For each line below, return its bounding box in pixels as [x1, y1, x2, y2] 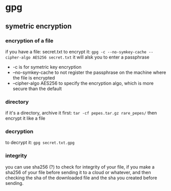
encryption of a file [5, 37, 54, 44]
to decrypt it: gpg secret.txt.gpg [5, 140, 75, 146]
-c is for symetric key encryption [12, 64, 82, 70]
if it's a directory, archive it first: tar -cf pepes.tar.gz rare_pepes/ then [5, 110, 157, 116]
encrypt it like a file [5, 115, 45, 121]
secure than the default [12, 86, 62, 92]
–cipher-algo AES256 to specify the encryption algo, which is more [12, 80, 154, 86]
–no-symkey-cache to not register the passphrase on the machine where [12, 69, 166, 75]
